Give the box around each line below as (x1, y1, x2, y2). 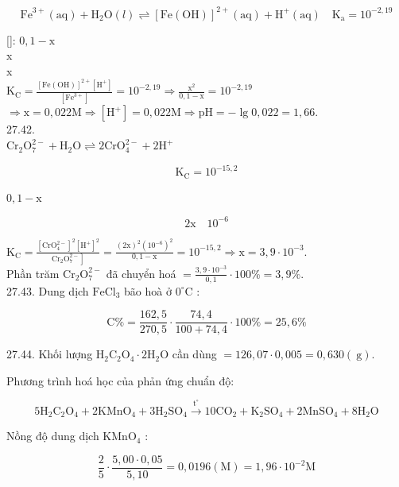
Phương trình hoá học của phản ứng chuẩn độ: (6, 372, 234, 388)
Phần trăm (6, 265, 60, 281)
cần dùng (172, 346, 217, 362)
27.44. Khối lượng (6, 346, 93, 362)
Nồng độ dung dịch (6, 427, 99, 444)
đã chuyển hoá (106, 265, 176, 281)
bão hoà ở (124, 282, 172, 299)
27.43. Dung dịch (6, 282, 89, 299)
